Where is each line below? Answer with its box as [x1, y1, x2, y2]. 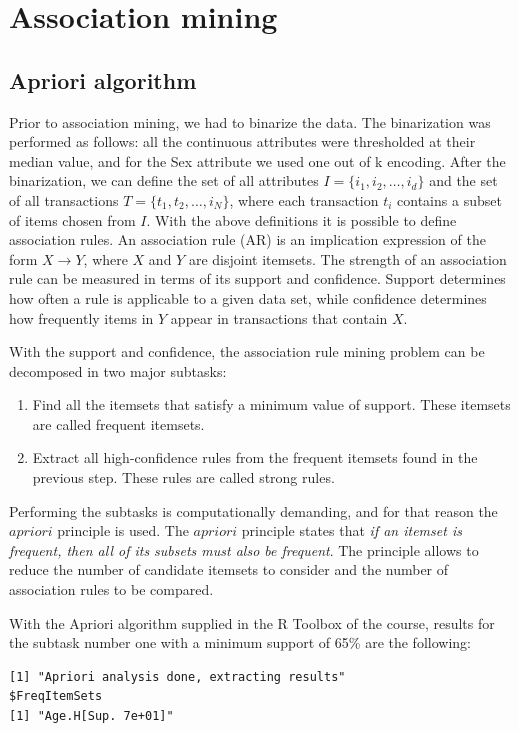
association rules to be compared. [9, 579, 214, 600]
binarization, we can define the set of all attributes [9, 170, 319, 191]
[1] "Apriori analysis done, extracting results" [9, 669, 346, 684]
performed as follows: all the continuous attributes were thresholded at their [9, 131, 476, 152]
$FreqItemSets [9, 689, 103, 704]
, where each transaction [229, 189, 379, 210]
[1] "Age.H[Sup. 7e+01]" [9, 709, 174, 724]
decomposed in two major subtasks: [9, 360, 227, 381]
